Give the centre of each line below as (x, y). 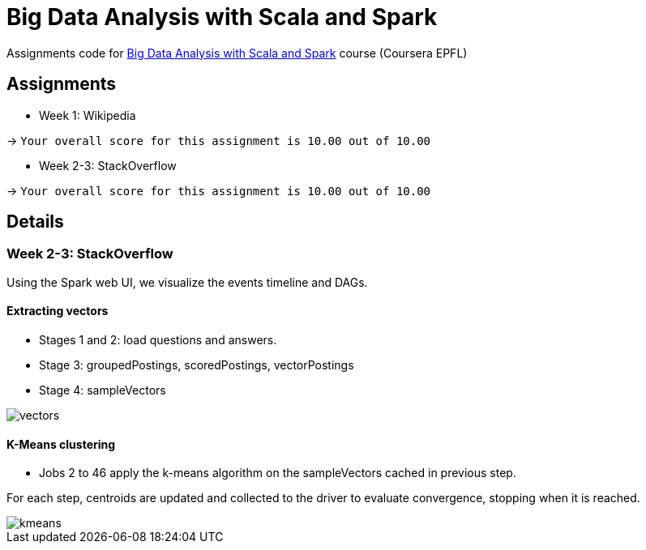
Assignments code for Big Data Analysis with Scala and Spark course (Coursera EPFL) (237, 53)
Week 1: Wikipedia (88, 115)
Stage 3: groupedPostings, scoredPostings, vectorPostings (197, 365)
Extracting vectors (58, 311)
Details (35, 222)
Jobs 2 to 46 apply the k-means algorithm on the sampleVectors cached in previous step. (278, 473)
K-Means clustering (61, 444)
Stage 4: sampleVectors (103, 390)
